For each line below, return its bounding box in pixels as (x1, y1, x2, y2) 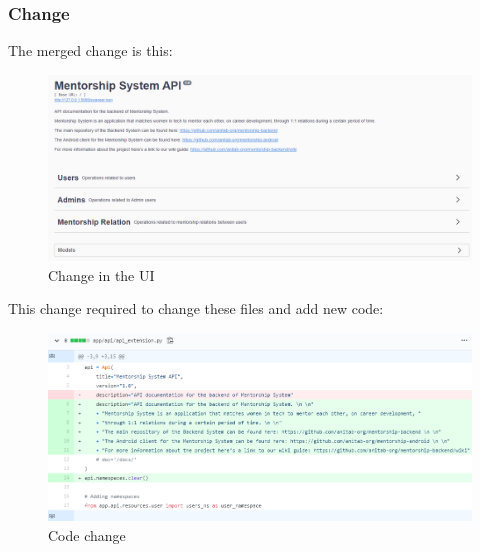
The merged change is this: (8, 40, 173, 61)
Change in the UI (48, 264, 155, 285)
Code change (48, 524, 126, 545)
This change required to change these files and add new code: (8, 298, 384, 319)
